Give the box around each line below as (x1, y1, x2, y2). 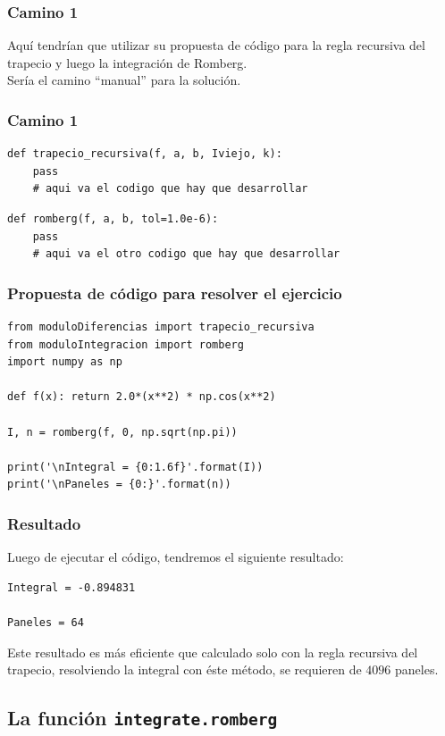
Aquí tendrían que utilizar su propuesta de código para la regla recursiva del (7, 36, 425, 54)
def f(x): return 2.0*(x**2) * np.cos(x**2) (7, 390, 276, 404)
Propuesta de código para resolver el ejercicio (7, 281, 342, 304)
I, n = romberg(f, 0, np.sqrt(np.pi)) (7, 425, 238, 439)
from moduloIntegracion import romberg (7, 338, 244, 351)
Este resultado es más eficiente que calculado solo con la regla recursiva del (7, 642, 418, 661)
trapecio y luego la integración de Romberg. (7, 53, 248, 71)
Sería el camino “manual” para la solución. (7, 71, 241, 89)
